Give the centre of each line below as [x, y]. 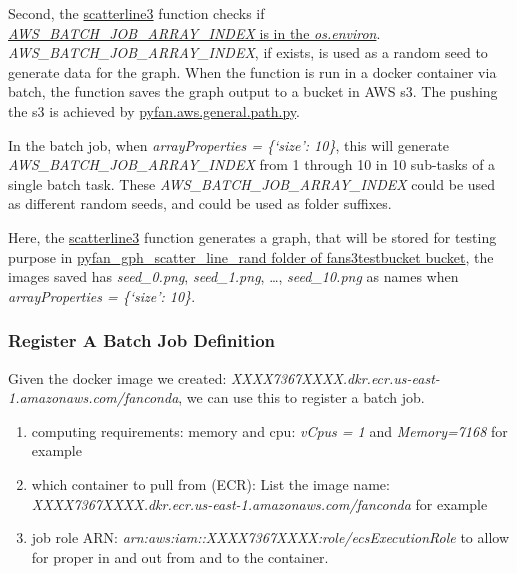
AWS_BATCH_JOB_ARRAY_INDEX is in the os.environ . [194, 32]
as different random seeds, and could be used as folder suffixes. [200, 203]
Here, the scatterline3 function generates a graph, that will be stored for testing [252, 236]
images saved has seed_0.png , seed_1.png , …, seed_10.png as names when [233, 276]
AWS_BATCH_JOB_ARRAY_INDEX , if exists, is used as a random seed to [248, 52]
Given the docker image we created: [117, 377]
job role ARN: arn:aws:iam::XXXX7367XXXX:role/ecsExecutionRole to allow [270, 537]
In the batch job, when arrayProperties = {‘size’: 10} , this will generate [229, 144]
